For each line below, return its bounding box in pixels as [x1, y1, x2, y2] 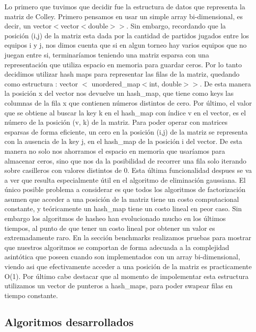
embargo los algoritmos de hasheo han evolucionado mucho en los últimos [4, 213, 226, 223]
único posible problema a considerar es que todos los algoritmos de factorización [4, 184, 246, 194]
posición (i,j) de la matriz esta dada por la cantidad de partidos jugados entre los [4, 30, 249, 40]
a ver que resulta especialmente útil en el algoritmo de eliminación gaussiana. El [4, 174, 246, 185]
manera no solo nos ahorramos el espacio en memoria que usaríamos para [4, 145, 226, 156]
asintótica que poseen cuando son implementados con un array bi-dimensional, [4, 251, 240, 262]
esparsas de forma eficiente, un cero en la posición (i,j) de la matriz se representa [4, 126, 248, 137]
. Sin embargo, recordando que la [126, 21, 226, 31]
